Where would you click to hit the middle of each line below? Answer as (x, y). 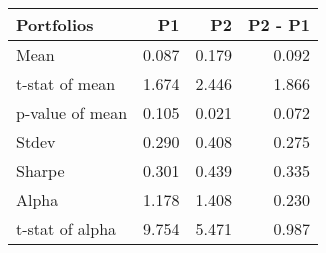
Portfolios (55, 24)
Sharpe (40, 170)
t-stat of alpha (66, 228)
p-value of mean (72, 112)
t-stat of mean (66, 83)
